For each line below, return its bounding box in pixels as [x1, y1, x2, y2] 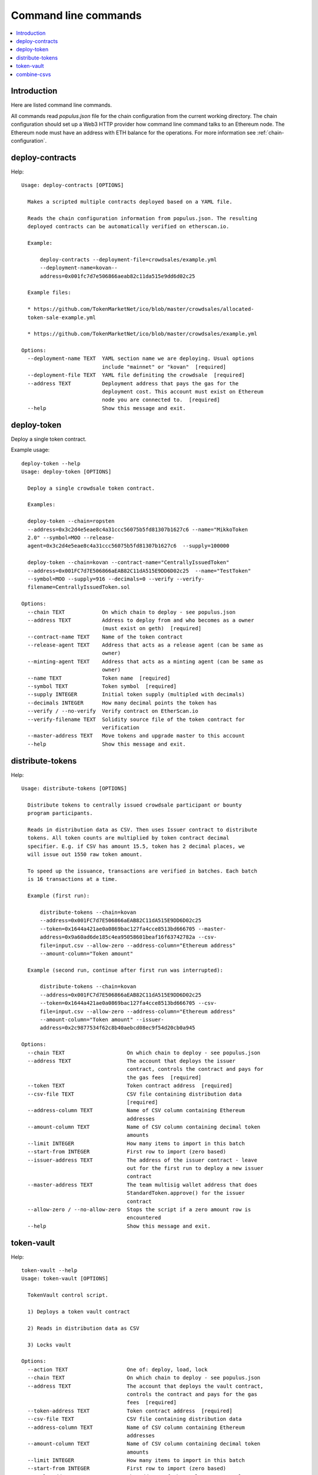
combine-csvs [16, 71, 51, 78]
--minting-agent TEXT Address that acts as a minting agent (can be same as [27, 658, 264, 665]
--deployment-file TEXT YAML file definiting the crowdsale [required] [27, 372, 245, 379]
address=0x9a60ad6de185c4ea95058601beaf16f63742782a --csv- [39, 934, 217, 940]
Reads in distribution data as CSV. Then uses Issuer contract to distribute [27, 827, 257, 833]
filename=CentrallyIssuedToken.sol [27, 584, 131, 591]
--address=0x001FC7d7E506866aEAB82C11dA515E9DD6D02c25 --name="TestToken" [27, 567, 251, 574]
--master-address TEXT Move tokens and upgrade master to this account [27, 732, 245, 739]
